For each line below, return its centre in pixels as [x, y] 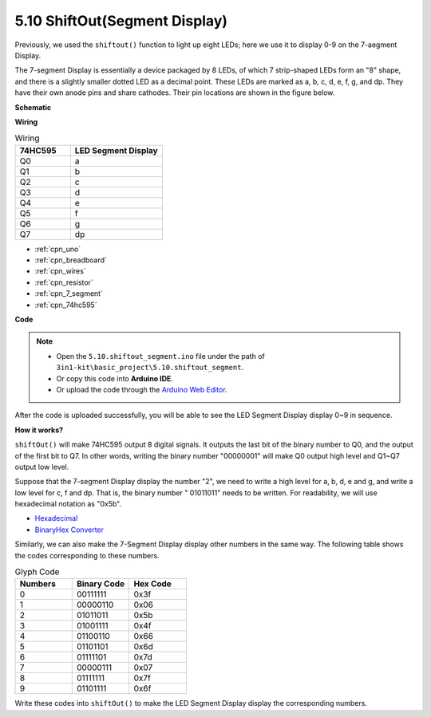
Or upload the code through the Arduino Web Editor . [142, 389]
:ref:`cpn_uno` [58, 249]
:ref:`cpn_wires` [61, 271]
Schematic [33, 107]
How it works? [39, 430]
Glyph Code [37, 572]
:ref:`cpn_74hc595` [66, 305]
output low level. [42, 467]
